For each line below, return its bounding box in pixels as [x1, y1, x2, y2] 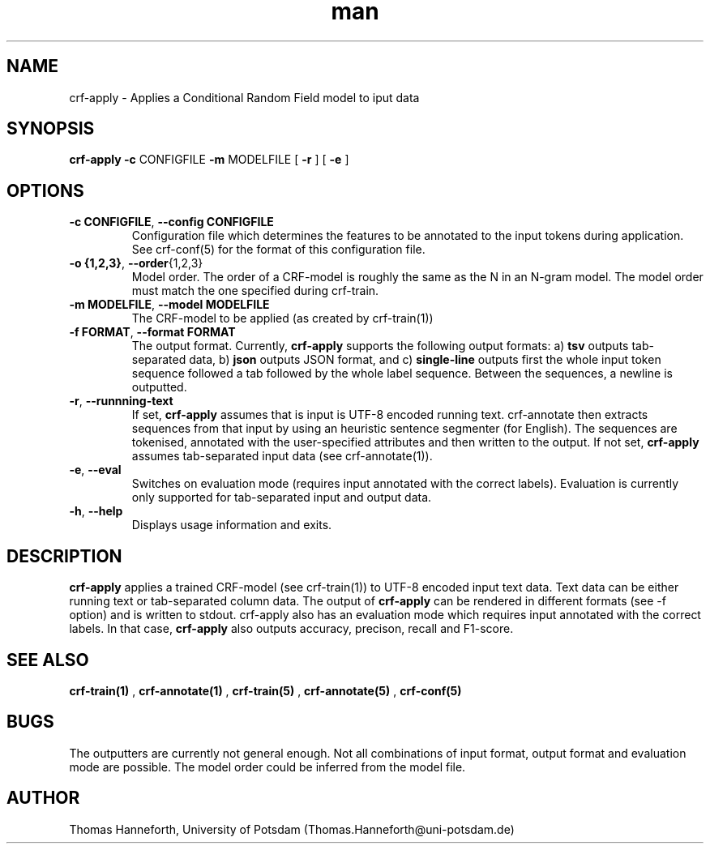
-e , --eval [69, 463, 122, 477]
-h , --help [69, 504, 123, 519]
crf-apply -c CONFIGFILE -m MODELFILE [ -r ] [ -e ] [69, 152, 349, 167]
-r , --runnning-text [69, 394, 173, 408]
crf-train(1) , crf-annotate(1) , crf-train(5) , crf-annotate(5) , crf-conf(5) [69, 683, 462, 698]
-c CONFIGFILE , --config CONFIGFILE [69, 215, 274, 229]
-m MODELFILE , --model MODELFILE [69, 297, 270, 312]
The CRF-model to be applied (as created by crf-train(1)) [131, 311, 434, 326]
